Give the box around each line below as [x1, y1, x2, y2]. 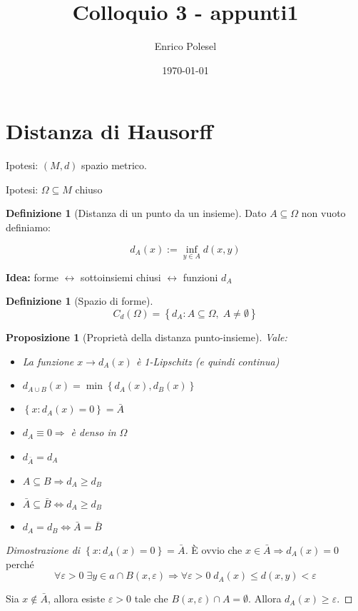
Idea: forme [6, 269, 59, 284]
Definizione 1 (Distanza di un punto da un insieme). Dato [6, 206, 267, 221]
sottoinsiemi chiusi [81, 269, 161, 284]
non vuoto [301, 206, 346, 221]
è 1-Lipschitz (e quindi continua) [135, 353, 280, 368]
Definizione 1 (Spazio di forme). [6, 293, 153, 308]
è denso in [71, 425, 116, 440]
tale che [134, 591, 168, 606]
